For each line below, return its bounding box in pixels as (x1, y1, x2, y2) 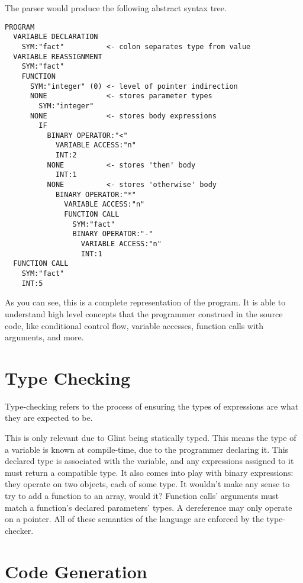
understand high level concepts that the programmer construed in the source (5, 307, 283, 320)
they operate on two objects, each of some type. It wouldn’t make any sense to (5, 478, 290, 490)
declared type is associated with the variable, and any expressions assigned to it (5, 455, 294, 467)
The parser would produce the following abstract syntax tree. (5, 2, 227, 14)
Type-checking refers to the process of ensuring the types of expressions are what (5, 400, 299, 412)
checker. (5, 524, 34, 536)
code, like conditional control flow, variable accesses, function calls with (5, 319, 264, 331)
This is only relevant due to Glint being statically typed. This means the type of (5, 431, 296, 443)
